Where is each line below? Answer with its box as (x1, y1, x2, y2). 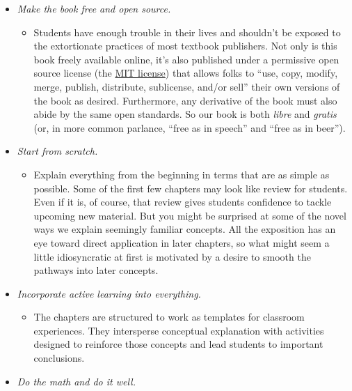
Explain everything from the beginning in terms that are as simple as (33, 167, 330, 181)
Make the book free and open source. (17, 1, 171, 15)
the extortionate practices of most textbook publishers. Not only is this (33, 38, 337, 53)
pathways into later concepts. (33, 263, 159, 277)
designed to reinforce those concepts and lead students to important (33, 337, 323, 351)
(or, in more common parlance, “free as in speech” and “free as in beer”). (33, 120, 346, 135)
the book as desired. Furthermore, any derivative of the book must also (33, 93, 337, 107)
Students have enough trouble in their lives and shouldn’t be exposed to (33, 24, 341, 39)
